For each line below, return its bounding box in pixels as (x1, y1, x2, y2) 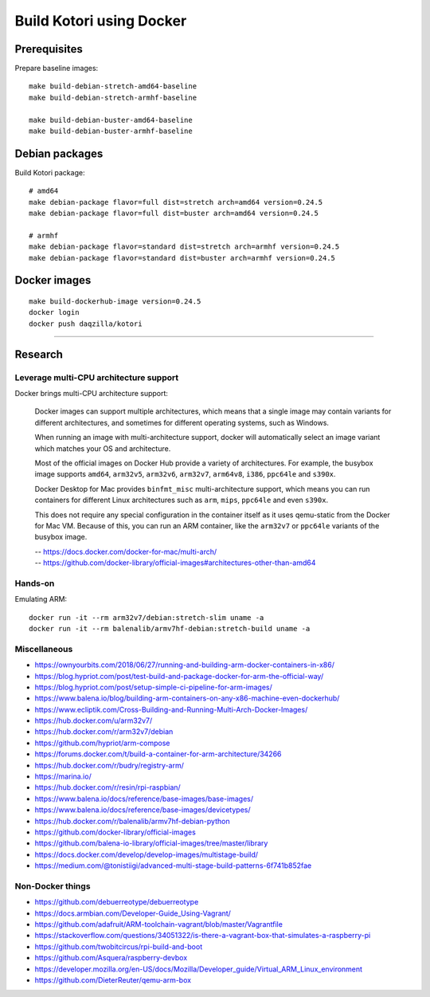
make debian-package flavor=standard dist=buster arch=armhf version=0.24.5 (29, 253, 336, 262)
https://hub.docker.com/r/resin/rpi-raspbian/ (34, 783, 181, 792)
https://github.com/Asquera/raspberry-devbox (34, 953, 188, 963)
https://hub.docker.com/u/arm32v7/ (34, 716, 153, 725)
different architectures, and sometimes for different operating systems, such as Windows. (34, 418, 330, 427)
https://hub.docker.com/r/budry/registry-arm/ (34, 760, 185, 770)
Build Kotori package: (14, 167, 85, 177)
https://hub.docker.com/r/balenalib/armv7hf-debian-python (34, 816, 230, 826)
